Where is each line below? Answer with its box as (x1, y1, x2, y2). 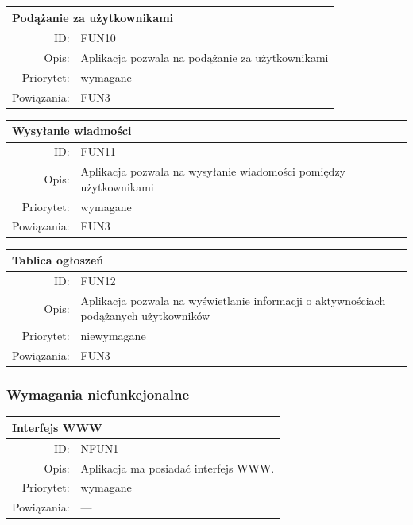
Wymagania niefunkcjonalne (6, 384, 190, 404)
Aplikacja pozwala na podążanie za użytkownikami (80, 49, 329, 66)
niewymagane (80, 327, 146, 344)
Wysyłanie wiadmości (12, 122, 132, 139)
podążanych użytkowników (80, 307, 210, 324)
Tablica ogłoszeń (12, 252, 104, 268)
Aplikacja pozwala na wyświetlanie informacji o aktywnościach (80, 291, 386, 308)
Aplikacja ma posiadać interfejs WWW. (80, 459, 275, 476)
